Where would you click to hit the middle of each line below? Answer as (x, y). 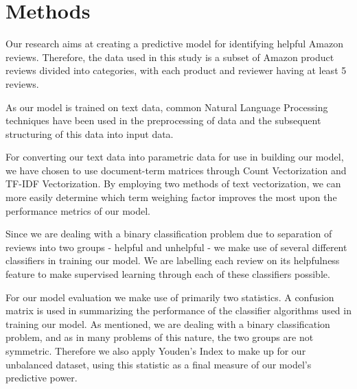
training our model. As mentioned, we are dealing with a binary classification (168, 323)
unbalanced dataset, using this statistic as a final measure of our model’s (159, 364)
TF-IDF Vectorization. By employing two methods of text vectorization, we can (173, 184)
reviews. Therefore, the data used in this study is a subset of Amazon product (170, 57)
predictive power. (42, 378)
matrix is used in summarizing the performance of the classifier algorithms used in (178, 310)
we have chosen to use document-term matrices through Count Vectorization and (176, 170)
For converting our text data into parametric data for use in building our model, (175, 157)
